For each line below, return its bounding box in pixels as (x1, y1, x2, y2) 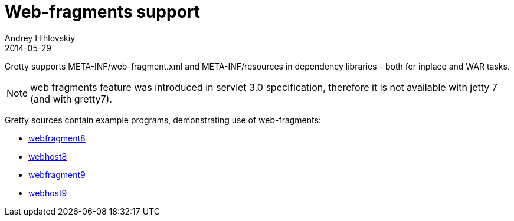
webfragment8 (28, 133, 86, 143)
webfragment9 (28, 169, 86, 180)
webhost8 (28, 151, 67, 161)
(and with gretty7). (30, 93, 112, 105)
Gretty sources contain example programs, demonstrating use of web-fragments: (5, 114, 321, 125)
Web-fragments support (5, 2, 201, 22)
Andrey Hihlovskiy (5, 32, 76, 43)
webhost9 (28, 187, 67, 198)
